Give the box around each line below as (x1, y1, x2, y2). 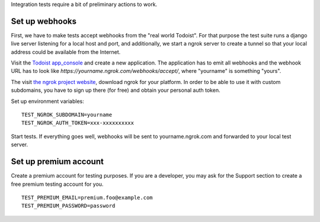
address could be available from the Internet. (11, 48, 121, 56)
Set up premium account (11, 157, 104, 167)
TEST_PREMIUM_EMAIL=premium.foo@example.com (21, 194, 153, 201)
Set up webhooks (11, 16, 77, 26)
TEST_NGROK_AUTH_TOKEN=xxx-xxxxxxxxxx (21, 120, 135, 127)
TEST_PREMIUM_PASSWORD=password (21, 202, 116, 210)
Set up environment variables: (11, 98, 84, 105)
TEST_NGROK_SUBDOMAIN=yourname (21, 111, 113, 118)
